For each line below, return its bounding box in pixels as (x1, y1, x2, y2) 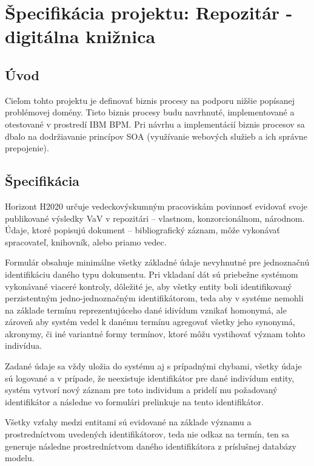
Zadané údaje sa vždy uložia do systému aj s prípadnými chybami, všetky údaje (5, 360, 302, 372)
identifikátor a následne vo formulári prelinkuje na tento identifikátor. (5, 395, 264, 408)
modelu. (5, 451, 35, 464)
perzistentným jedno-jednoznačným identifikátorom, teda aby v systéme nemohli (5, 292, 304, 304)
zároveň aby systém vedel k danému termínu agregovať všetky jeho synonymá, (5, 315, 295, 328)
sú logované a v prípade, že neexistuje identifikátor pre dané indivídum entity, (5, 371, 295, 384)
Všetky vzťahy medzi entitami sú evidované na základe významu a (5, 416, 252, 428)
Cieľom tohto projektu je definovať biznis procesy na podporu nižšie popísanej (5, 94, 295, 106)
